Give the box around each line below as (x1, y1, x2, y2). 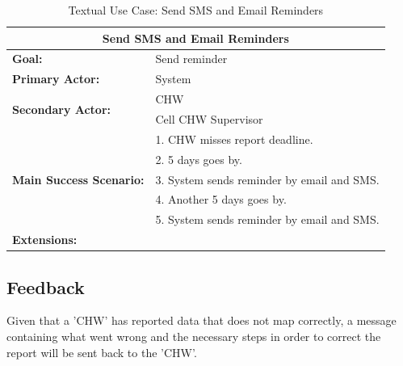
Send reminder (155, 50, 228, 67)
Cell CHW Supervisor (155, 110, 263, 127)
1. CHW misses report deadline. (155, 130, 313, 147)
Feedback (6, 274, 85, 299)
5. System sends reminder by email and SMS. (155, 211, 380, 228)
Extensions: (12, 231, 78, 248)
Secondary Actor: (12, 100, 111, 117)
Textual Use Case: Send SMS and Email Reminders (68, 2, 324, 18)
